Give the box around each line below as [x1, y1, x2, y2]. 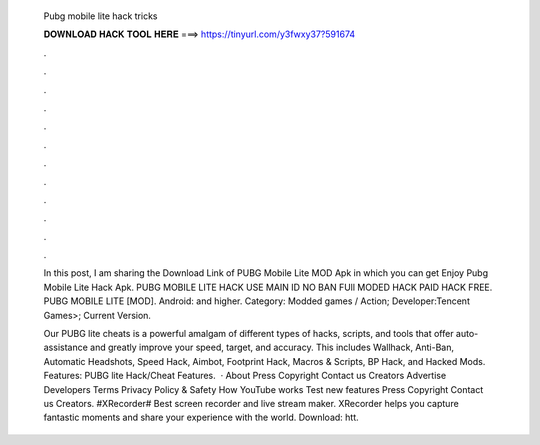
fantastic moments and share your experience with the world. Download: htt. [43, 411, 359, 424]
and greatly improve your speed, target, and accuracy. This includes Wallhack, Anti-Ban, [90, 341, 455, 354]
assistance [43, 341, 89, 354]
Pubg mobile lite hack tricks [43, 10, 158, 22]
